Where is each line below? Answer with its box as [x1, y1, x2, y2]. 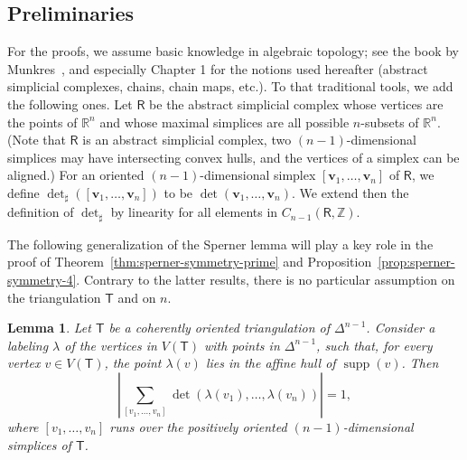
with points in [204, 335, 280, 354]
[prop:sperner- [378, 252, 455, 271]
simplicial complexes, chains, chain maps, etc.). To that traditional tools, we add [7, 77, 453, 96]
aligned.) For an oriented [7, 165, 145, 184]
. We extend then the [291, 183, 409, 202]
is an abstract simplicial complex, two [82, 130, 292, 149]
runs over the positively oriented [109, 418, 287, 437]
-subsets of [360, 112, 419, 131]
